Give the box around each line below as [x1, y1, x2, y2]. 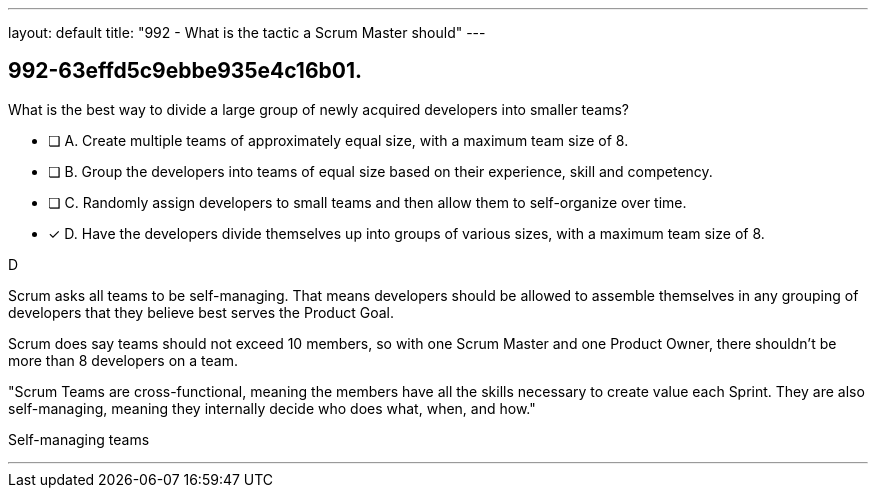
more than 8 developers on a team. [8, 351, 238, 369]
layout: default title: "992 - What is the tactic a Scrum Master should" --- [8, 24, 486, 41]
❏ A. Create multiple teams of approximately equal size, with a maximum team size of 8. [48, 131, 629, 149]
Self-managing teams [8, 430, 150, 448]
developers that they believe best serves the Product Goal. [8, 303, 394, 321]
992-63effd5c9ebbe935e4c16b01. [8, 58, 362, 84]
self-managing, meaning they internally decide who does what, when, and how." [8, 399, 536, 417]
